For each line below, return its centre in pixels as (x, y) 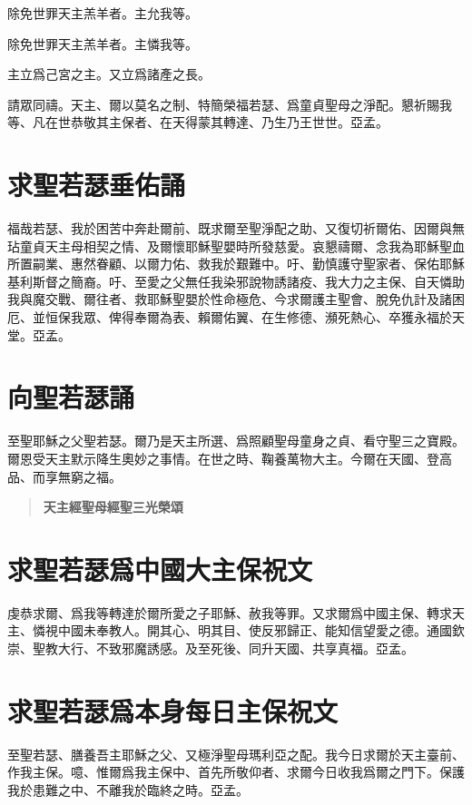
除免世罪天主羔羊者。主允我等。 (103, 13)
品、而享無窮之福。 (64, 476)
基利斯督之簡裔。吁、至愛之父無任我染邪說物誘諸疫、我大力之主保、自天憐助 (236, 281)
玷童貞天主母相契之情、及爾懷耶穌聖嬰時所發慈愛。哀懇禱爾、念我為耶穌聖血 (236, 245)
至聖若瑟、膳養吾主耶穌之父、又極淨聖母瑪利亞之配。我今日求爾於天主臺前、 (236, 754)
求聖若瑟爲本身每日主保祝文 (173, 710)
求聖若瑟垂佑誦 (97, 185)
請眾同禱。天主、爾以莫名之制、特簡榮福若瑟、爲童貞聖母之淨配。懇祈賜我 (230, 104)
